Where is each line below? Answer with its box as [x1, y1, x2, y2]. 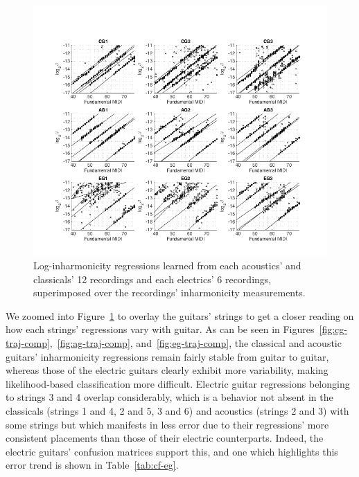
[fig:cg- [319, 322, 347, 336]
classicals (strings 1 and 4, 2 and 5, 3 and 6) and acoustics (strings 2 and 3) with [6, 403, 349, 417]
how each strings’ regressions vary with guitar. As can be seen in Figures [6, 322, 315, 336]
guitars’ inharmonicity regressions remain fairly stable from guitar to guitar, [6, 349, 329, 363]
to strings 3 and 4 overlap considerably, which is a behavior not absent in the [6, 390, 333, 404]
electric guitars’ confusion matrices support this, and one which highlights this [6, 444, 338, 458]
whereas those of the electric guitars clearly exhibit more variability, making [6, 363, 329, 377]
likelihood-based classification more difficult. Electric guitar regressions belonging [6, 376, 350, 390]
